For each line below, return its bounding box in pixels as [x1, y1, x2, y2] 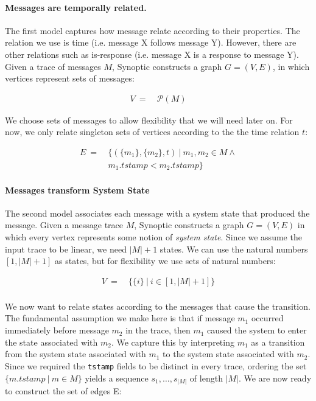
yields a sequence [85, 371, 149, 384]
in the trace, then [125, 324, 191, 336]
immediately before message [5, 324, 109, 336]
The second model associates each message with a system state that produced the [5, 206, 310, 219]
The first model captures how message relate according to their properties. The [5, 24, 300, 37]
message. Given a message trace [5, 218, 124, 231]
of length [189, 371, 223, 384]
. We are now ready [238, 371, 312, 384]
